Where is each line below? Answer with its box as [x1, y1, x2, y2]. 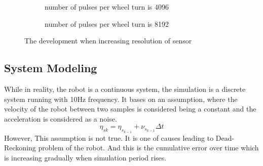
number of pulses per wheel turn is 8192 [45, 18, 169, 29]
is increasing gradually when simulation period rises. [4, 152, 167, 162]
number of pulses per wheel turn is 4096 [45, 2, 169, 12]
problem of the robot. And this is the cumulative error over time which [38, 142, 259, 153]
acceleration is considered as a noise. [4, 113, 117, 124]
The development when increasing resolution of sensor [24, 35, 192, 46]
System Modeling [4, 60, 97, 76]
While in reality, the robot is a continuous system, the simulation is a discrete [4, 83, 246, 94]
